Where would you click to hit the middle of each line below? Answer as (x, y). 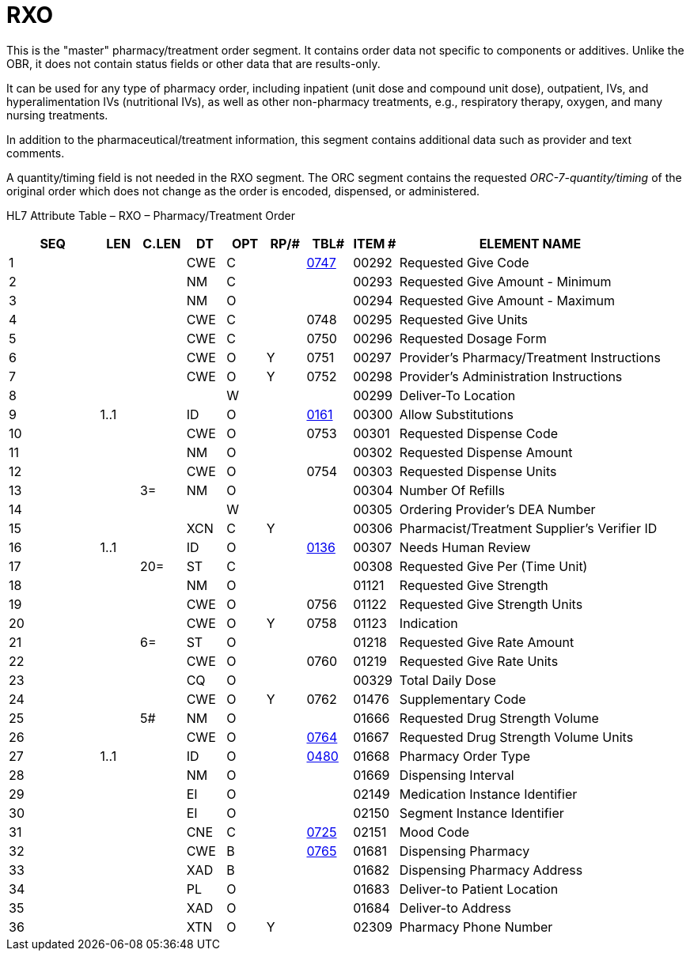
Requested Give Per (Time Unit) (493, 566)
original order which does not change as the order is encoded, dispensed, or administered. (243, 191)
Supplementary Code (463, 699)
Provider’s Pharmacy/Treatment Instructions (530, 357)
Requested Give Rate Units (479, 661)
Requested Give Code (464, 262)
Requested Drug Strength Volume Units (516, 737)
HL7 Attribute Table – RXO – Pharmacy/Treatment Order (151, 215)
